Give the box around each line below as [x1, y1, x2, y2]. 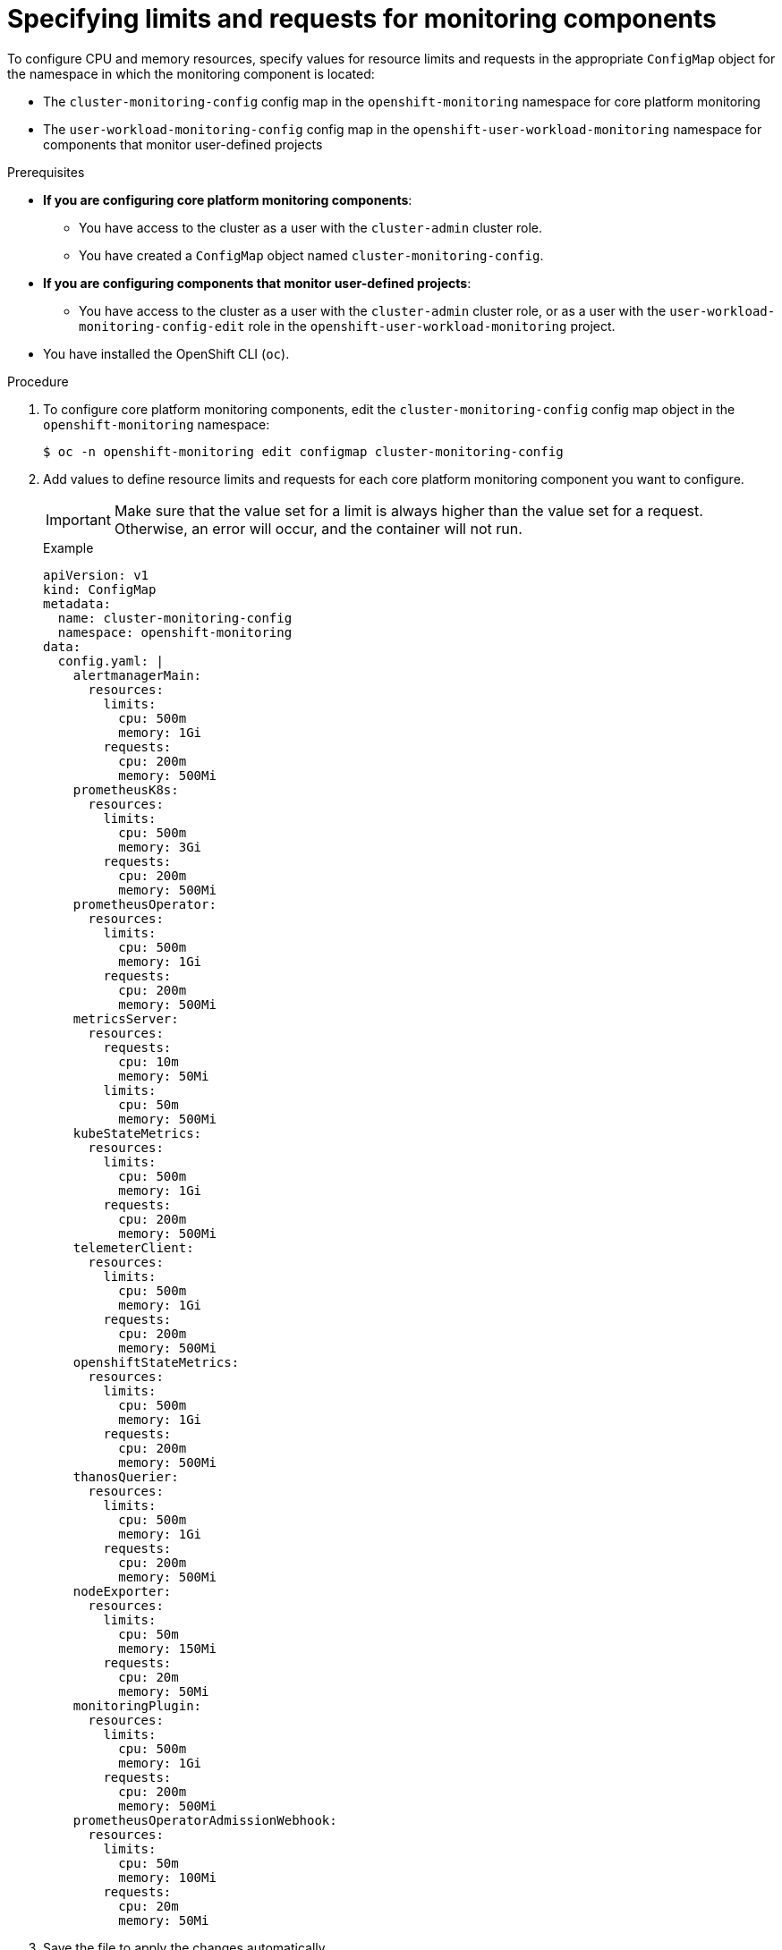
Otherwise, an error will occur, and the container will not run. [114, 519, 523, 538]
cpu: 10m [118, 1054, 179, 1069]
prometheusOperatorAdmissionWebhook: [72, 1812, 337, 1827]
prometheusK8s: [72, 782, 179, 797]
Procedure [7, 373, 69, 389]
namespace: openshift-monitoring [57, 624, 293, 640]
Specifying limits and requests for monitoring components [7, 4, 717, 34]
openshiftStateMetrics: [72, 1354, 240, 1369]
